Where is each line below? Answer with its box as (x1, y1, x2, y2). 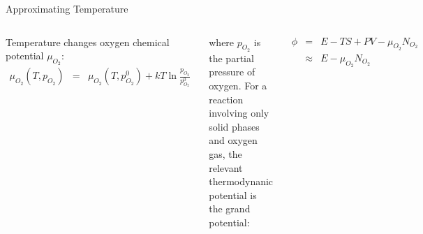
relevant (209, 160, 243, 175)
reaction (209, 92, 244, 106)
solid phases (209, 119, 260, 133)
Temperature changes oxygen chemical (6, 34, 170, 49)
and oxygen (209, 133, 258, 147)
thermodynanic (209, 174, 274, 189)
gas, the (209, 146, 242, 161)
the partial (209, 50, 254, 65)
